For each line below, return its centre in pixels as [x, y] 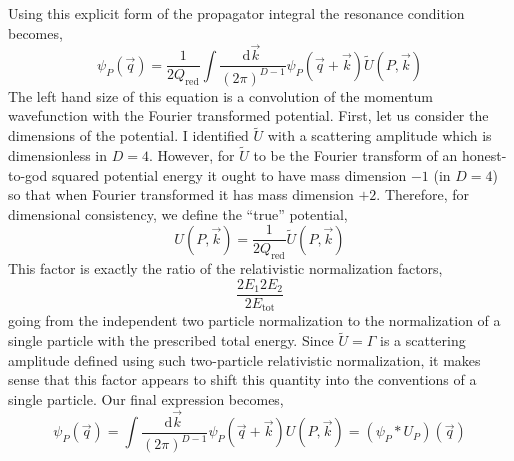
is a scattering [422, 340]
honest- [484, 155]
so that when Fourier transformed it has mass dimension [181, 194]
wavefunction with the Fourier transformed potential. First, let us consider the [248, 115]
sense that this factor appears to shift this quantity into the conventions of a [242, 379]
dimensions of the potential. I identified [128, 135]
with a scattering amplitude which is [379, 135]
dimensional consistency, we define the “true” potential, [178, 213]
